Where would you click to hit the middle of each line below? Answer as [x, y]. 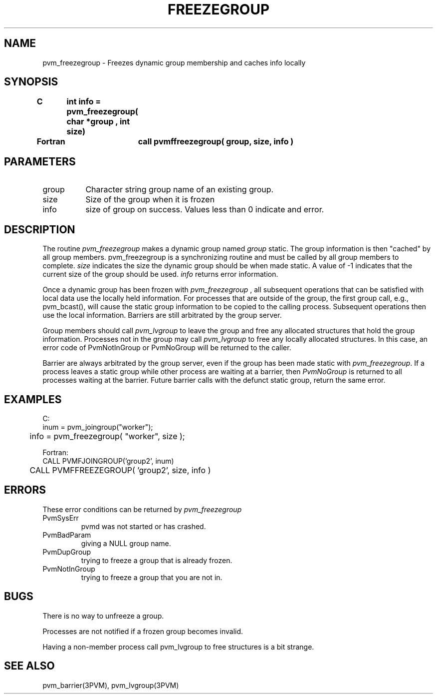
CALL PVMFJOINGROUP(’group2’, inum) [108, 461]
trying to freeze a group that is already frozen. [157, 560]
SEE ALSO [29, 666]
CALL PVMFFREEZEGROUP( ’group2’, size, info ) [120, 470]
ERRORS [25, 490]
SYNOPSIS [31, 82]
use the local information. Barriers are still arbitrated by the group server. [162, 315]
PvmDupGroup [67, 552]
